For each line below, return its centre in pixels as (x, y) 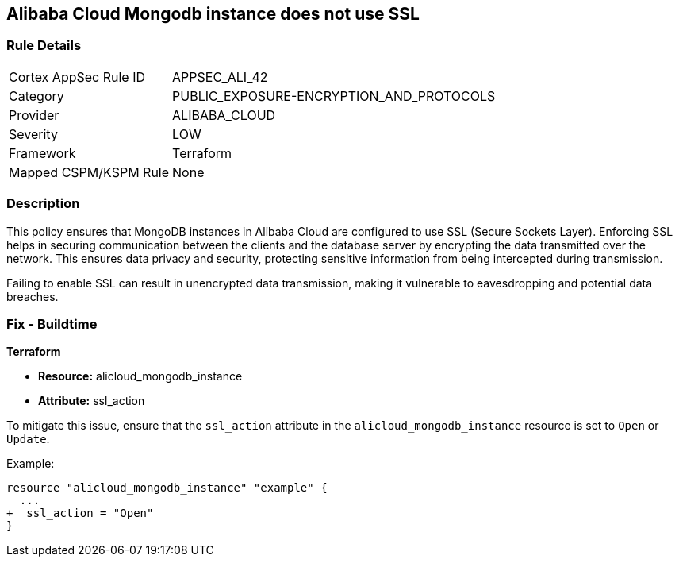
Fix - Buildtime (52, 324)
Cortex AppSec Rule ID (77, 77)
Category (36, 96)
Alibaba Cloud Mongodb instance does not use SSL (213, 14)
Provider (34, 115)
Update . (28, 439)
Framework (42, 153)
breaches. (33, 296)
